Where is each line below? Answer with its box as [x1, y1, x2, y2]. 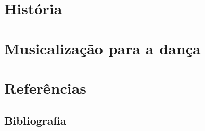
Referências [4, 77, 87, 98]
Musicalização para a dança [4, 38, 201, 58]
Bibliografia [4, 112, 66, 128]
